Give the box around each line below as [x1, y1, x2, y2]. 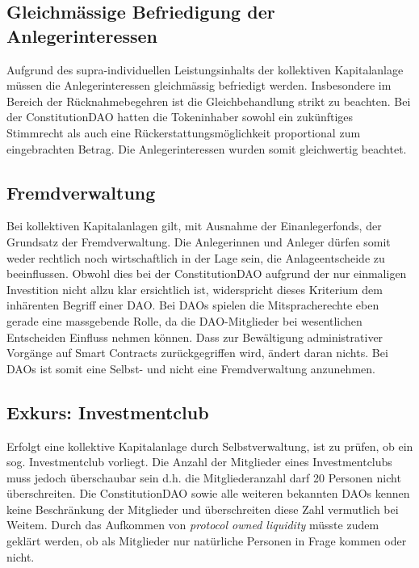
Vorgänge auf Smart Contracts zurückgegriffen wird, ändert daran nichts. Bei [6, 344, 388, 361]
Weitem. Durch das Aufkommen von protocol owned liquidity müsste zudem [6, 516, 379, 533]
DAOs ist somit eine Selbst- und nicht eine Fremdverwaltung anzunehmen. [6, 360, 375, 377]
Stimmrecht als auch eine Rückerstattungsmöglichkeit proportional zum [6, 124, 361, 141]
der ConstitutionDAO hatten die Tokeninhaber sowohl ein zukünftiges [6, 108, 354, 125]
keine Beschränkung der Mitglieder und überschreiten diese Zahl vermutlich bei [6, 500, 399, 517]
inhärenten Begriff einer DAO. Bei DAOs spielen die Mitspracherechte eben [6, 297, 379, 313]
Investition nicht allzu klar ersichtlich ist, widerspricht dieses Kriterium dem [6, 280, 383, 297]
